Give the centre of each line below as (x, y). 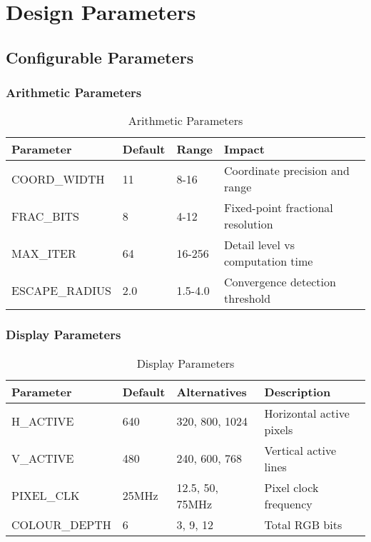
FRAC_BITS (45, 216)
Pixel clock (291, 487)
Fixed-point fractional (279, 208)
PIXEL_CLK (46, 496)
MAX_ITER (44, 253)
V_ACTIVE (43, 458)
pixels (279, 429)
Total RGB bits (303, 524)
